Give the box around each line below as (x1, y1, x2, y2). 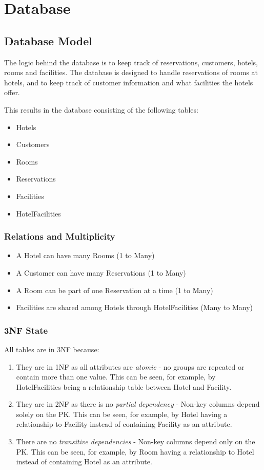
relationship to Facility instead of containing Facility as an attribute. (16, 419, 232, 429)
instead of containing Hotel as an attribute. (16, 456, 152, 467)
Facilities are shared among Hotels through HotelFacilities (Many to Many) (16, 302, 253, 313)
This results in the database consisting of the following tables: (4, 104, 198, 115)
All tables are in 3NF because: (4, 344, 99, 354)
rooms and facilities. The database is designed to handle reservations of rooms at (4, 67, 258, 78)
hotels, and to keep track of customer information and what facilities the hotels (4, 77, 253, 87)
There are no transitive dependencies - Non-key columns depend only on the (16, 436, 255, 447)
